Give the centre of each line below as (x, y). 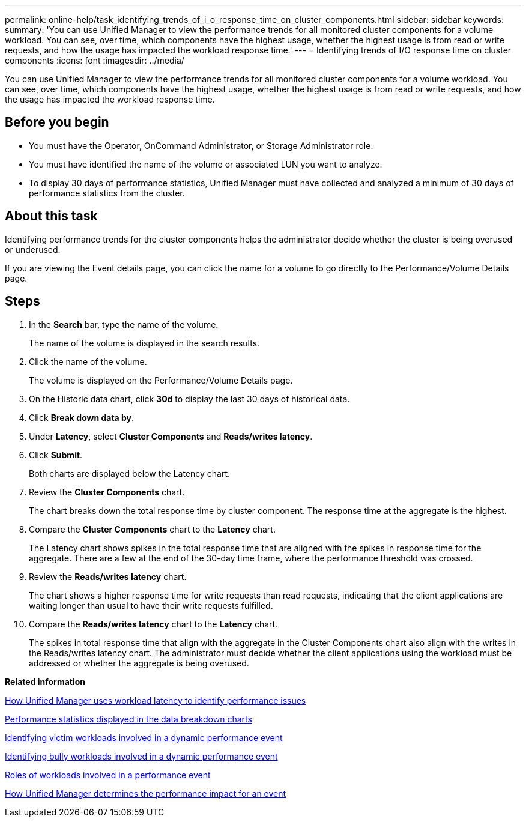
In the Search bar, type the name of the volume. (124, 324)
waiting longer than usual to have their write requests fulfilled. (151, 605)
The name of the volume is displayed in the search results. (144, 343)
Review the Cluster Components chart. (107, 492)
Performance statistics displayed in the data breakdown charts (128, 719)
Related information (45, 681)
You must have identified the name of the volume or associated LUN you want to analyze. (206, 164)
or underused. (33, 249)
